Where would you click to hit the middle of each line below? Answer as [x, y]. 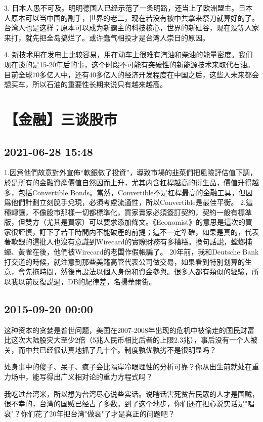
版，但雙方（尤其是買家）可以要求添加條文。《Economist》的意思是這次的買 [128, 222]
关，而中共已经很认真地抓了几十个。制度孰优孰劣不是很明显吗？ [110, 349]
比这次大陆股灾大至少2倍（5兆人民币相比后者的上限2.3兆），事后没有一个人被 [131, 340]
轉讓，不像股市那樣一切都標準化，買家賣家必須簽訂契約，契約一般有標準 [131, 212]
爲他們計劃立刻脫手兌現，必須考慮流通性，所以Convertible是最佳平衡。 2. [125, 202]
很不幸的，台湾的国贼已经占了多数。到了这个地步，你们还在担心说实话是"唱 [129, 404]
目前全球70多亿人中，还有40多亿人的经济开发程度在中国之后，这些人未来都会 [131, 74]
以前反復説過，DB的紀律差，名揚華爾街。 [87, 281]
